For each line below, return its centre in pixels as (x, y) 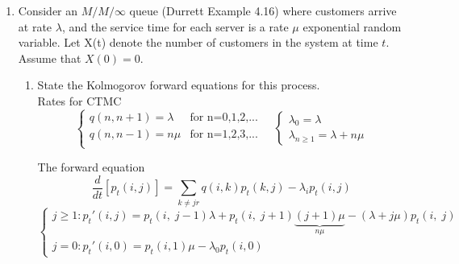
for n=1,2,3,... (224, 134)
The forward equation (91, 167)
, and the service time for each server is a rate (175, 26)
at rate (35, 26)
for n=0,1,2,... (224, 117)
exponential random (352, 26)
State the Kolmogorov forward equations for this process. (179, 85)
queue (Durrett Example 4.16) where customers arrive (263, 10)
